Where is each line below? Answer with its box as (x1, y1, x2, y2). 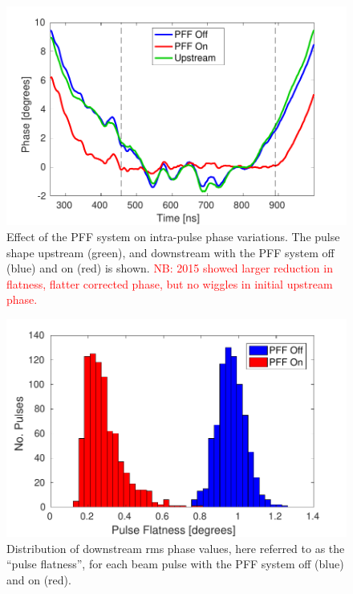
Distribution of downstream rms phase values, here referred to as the (6, 539, 345, 556)
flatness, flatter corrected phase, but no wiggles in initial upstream (6, 275, 333, 292)
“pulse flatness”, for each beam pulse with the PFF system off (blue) (6, 555, 344, 572)
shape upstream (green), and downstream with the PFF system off (6, 244, 335, 260)
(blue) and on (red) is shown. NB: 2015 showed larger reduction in (6, 260, 333, 277)
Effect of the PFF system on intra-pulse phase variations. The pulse (6, 227, 340, 244)
